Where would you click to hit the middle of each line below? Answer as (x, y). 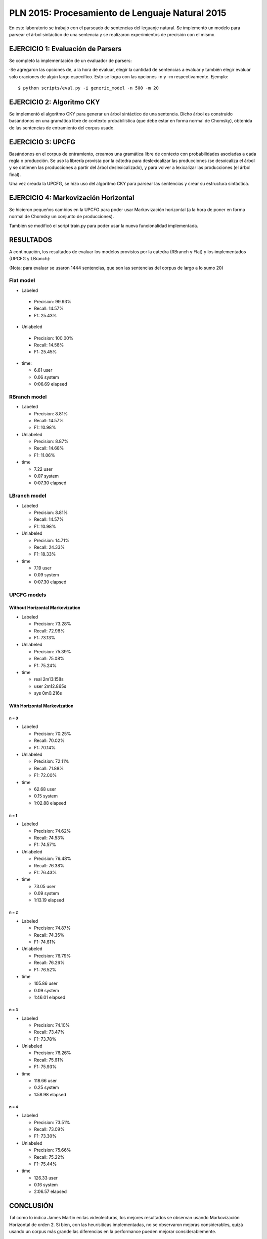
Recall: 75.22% (49, 1157)
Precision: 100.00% (54, 338)
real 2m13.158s (49, 679)
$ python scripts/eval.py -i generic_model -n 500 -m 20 (89, 88)
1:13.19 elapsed (49, 900)
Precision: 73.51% (52, 1122)
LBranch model (28, 496)
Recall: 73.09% (49, 1129)
